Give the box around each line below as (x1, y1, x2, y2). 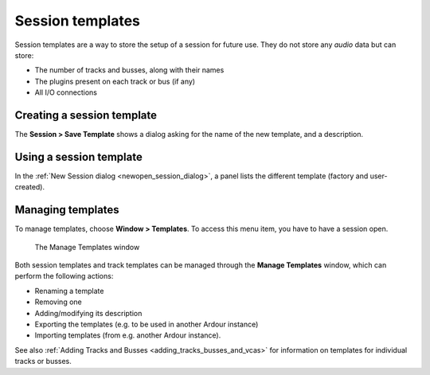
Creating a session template (14, 108, 158, 122)
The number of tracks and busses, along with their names (34, 65, 225, 75)
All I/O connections (34, 88, 97, 97)
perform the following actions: (14, 271, 114, 281)
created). (14, 182, 45, 192)
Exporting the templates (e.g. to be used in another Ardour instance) (34, 319, 259, 329)
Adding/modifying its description (34, 308, 143, 318)
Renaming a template (34, 286, 104, 295)
